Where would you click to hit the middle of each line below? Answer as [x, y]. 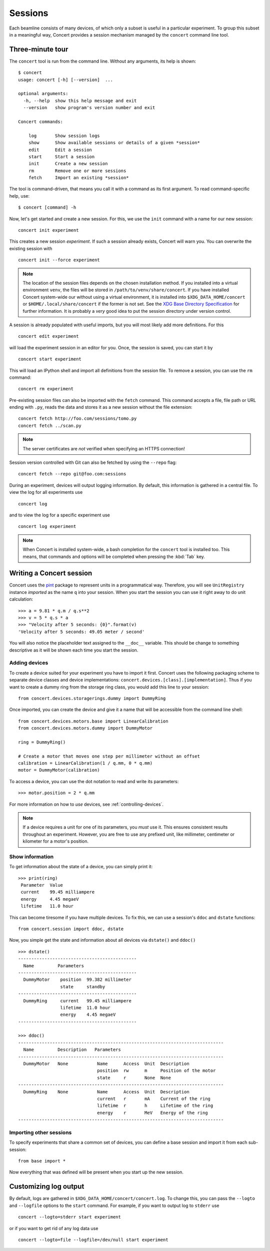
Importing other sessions [40, 1132]
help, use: [19, 196]
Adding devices [29, 663]
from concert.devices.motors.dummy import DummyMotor [85, 728]
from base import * [42, 1161]
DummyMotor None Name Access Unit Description [106, 1064]
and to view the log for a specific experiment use [59, 515]
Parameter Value [42, 885]
